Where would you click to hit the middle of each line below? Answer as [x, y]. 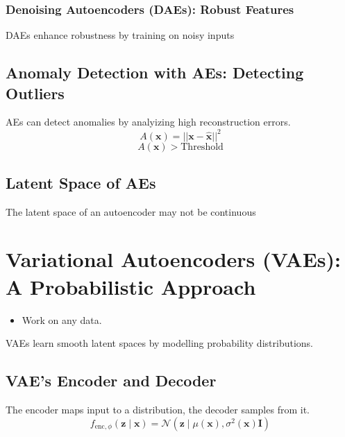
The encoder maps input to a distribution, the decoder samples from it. [158, 409]
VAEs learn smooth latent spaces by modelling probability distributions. [159, 343]
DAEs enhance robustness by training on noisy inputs [120, 35]
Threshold [202, 147]
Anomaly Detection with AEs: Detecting [155, 72]
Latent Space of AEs [81, 182]
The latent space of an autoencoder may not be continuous [131, 211]
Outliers [35, 93]
